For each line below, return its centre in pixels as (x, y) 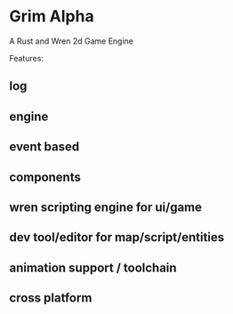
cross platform (51, 298)
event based (44, 147)
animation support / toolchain (93, 267)
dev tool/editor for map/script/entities (117, 238)
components (45, 177)
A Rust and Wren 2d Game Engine (71, 41)
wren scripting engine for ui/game (106, 207)
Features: (27, 58)
